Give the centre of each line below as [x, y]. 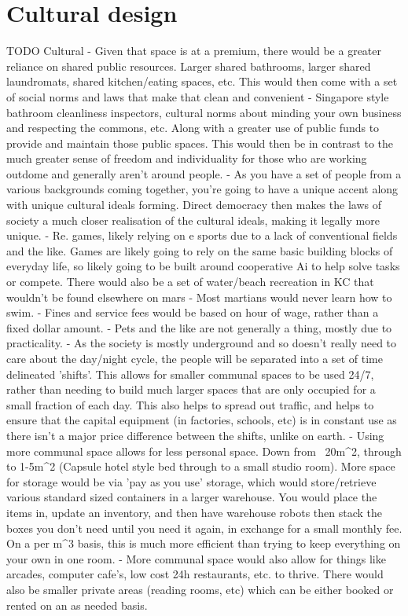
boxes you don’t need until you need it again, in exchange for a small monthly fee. [204, 528]
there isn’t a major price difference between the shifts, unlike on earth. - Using [195, 435]
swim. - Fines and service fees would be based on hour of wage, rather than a [193, 312]
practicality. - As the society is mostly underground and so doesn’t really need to [202, 343]
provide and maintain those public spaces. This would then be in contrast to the [200, 143]
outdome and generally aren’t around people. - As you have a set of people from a [204, 173]
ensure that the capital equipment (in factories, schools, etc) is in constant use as [202, 420]
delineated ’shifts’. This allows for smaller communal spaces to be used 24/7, [190, 374]
